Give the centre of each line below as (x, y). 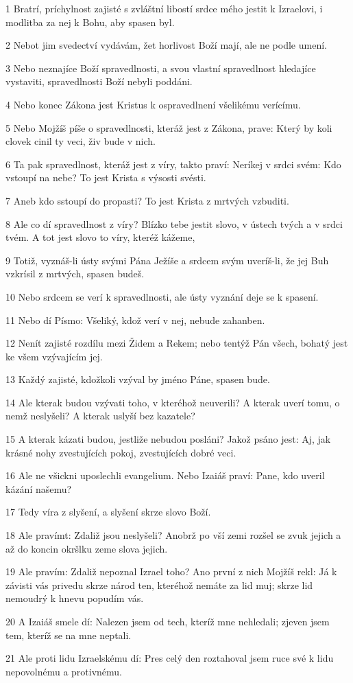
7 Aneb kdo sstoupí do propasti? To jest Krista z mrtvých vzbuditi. (147, 200)
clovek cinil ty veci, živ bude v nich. (81, 141)
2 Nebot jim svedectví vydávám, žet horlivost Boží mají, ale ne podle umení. (166, 45)
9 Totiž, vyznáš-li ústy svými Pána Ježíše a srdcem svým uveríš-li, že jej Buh (167, 260)
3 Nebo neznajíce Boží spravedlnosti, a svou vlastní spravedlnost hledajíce (161, 68)
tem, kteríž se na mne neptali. (69, 635)
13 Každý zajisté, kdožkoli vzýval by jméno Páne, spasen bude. (138, 379)
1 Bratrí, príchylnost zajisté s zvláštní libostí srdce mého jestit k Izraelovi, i (164, 8)
